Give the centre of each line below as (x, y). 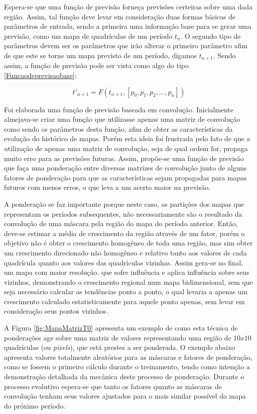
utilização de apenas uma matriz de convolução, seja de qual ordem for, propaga (126, 148)
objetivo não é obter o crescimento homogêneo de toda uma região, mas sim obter (128, 243)
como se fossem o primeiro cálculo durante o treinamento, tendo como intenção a (127, 367)
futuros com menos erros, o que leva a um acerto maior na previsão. (107, 187)
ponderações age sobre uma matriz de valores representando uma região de (118, 337)
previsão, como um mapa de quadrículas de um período (88, 36)
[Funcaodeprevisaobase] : (40, 75)
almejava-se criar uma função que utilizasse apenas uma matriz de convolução (122, 119)
